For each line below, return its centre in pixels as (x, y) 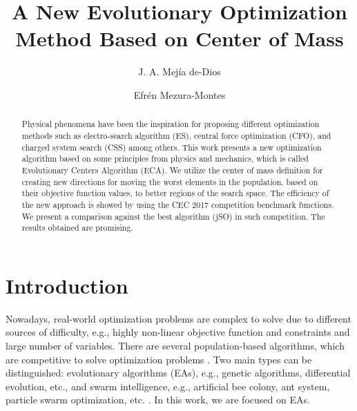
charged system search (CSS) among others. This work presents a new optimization (172, 147)
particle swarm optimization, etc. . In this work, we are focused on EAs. (158, 400)
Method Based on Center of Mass (180, 38)
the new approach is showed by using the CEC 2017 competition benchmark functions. (178, 204)
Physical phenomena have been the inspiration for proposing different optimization (171, 124)
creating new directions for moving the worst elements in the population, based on (170, 181)
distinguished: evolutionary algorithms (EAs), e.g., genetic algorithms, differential (178, 373)
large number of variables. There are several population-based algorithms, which (175, 345)
